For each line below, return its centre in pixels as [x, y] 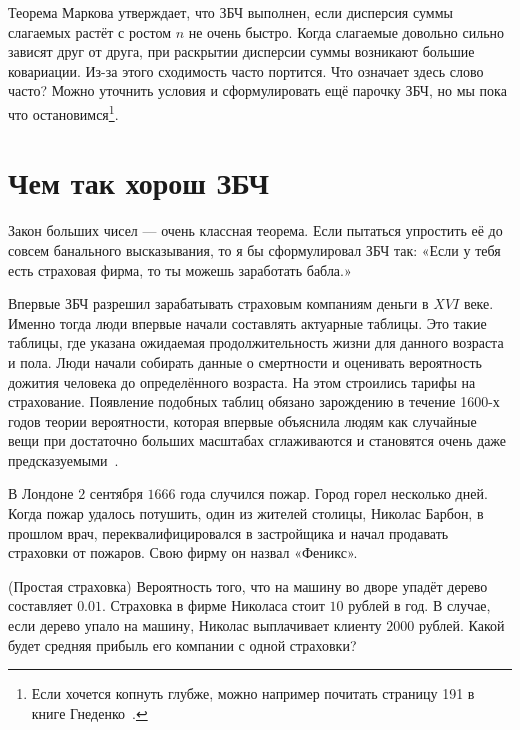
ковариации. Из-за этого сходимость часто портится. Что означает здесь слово [246, 70]
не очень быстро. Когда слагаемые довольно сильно [346, 31]
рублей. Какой [461, 625]
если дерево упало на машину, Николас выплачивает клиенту [195, 625]
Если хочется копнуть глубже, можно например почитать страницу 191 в [253, 693]
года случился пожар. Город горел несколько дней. [334, 493]
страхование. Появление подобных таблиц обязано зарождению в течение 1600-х [254, 401]
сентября [116, 493]
